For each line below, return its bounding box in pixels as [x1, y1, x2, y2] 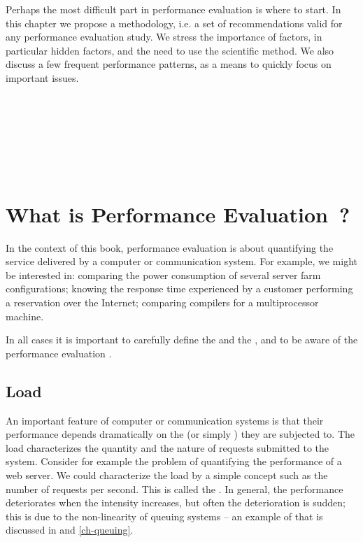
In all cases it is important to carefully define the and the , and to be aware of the [6, 332, 358, 347]
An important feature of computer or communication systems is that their [6, 413, 324, 427]
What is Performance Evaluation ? [6, 199, 350, 228]
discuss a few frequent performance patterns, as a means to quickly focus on [6, 57, 332, 71]
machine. [6, 308, 44, 323]
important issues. [6, 70, 79, 85]
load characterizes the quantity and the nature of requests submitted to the [6, 440, 329, 455]
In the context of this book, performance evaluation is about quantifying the [6, 240, 334, 255]
